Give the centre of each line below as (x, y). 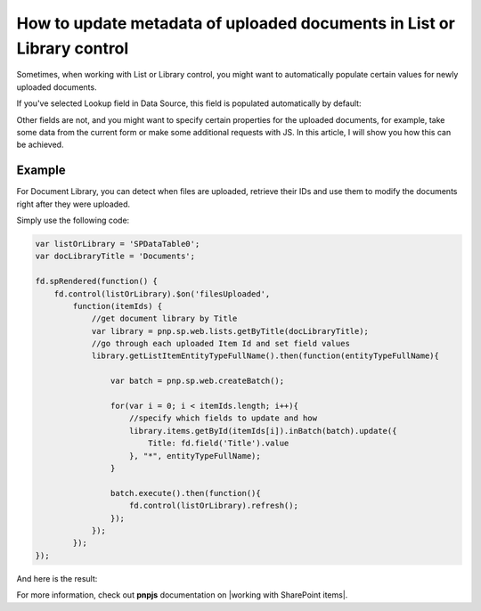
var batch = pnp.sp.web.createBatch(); (197, 381)
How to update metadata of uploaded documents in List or (236, 23)
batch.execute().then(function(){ (186, 493)
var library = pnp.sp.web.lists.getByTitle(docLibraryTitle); (230, 331)
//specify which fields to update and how (224, 418)
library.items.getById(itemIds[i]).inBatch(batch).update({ (263, 431)
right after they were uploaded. (73, 204)
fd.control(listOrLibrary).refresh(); (214, 506)
